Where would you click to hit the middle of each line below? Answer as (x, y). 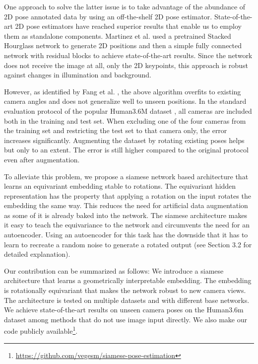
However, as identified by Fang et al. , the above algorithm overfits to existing (123, 91)
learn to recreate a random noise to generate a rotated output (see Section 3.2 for (128, 244)
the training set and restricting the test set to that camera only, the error (116, 130)
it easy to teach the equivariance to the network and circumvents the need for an (127, 225)
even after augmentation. (42, 159)
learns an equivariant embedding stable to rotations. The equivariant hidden (120, 186)
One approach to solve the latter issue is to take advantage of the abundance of (125, 6)
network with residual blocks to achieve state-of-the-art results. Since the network (128, 55)
